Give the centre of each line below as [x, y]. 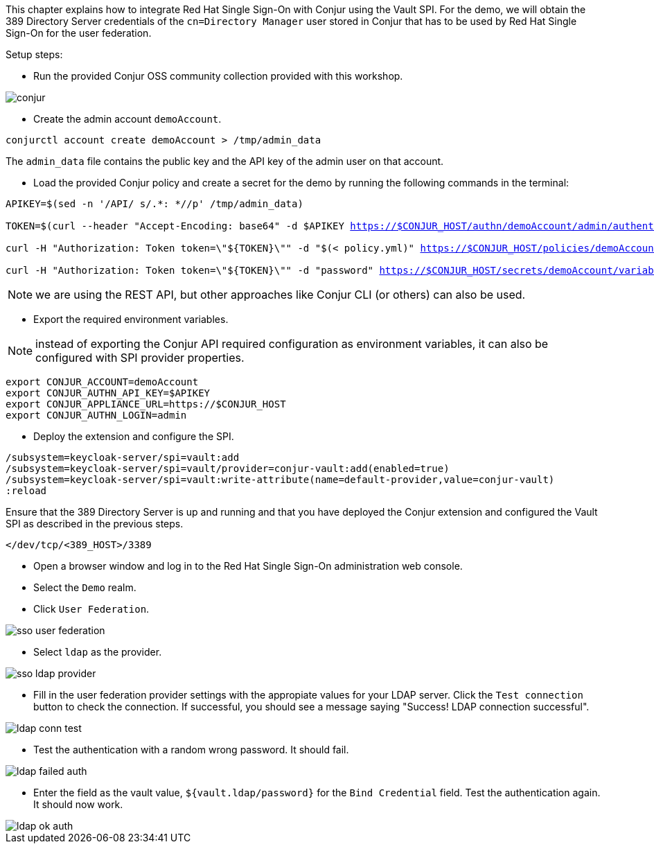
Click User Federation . [91, 609]
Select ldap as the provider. [98, 652]
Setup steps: [34, 54]
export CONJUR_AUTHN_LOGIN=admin [96, 415]
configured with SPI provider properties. [140, 358]
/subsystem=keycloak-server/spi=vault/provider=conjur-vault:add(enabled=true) [228, 469]
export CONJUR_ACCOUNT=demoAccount [102, 382]
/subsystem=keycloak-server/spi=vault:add [123, 457]
